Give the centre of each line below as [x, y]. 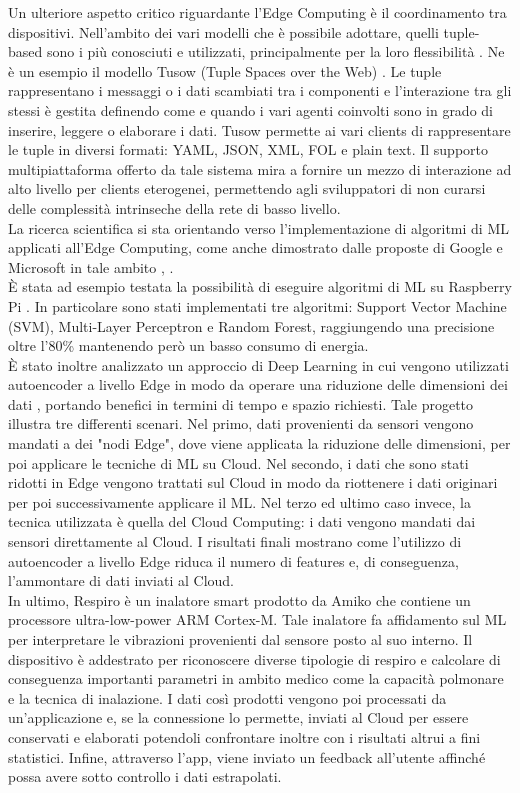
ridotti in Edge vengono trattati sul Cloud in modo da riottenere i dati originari [253, 482]
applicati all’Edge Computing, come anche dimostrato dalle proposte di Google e [255, 247]
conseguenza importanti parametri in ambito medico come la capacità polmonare [256, 678]
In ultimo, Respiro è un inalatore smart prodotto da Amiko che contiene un [239, 599]
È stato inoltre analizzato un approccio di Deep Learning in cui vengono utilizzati [258, 364]
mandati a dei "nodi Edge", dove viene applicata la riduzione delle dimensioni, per [259, 443]
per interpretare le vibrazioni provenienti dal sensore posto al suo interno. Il [240, 639]
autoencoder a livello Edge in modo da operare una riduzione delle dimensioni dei [258, 384]
